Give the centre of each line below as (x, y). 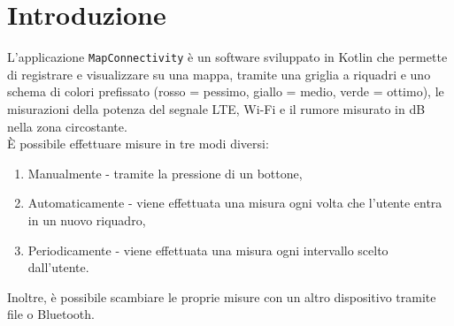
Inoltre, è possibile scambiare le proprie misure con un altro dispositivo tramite (222, 296)
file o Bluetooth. (51, 314)
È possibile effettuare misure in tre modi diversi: (138, 144)
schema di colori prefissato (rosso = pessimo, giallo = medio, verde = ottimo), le (226, 91)
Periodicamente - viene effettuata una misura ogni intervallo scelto (208, 250)
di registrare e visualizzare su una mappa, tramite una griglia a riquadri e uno (219, 74)
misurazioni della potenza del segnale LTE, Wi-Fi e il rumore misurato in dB (216, 108)
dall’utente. (58, 267)
